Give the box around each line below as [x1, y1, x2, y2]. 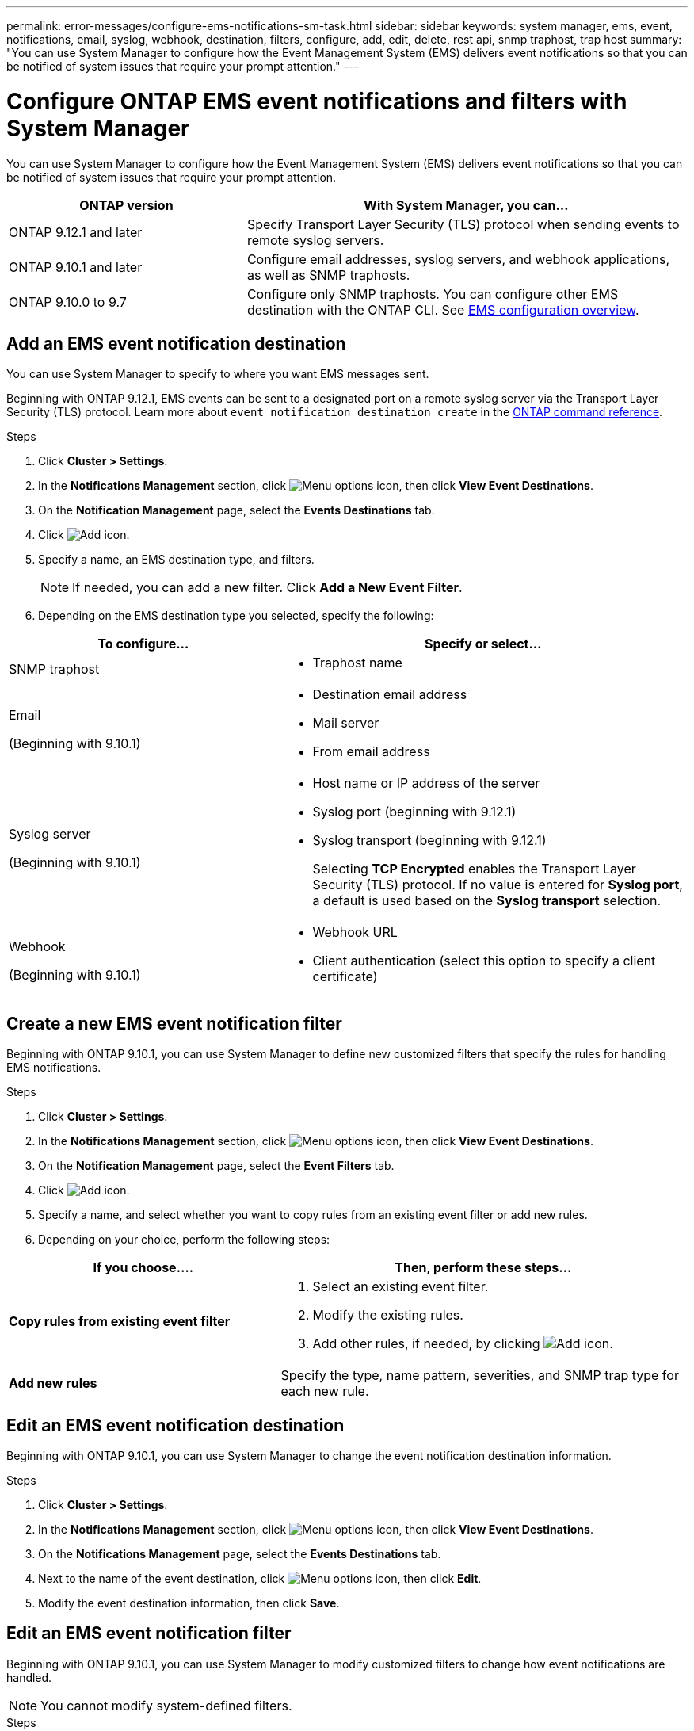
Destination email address [312, 686, 467, 703]
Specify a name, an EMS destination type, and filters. [38, 552, 315, 567]
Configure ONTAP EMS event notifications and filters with [6, 87, 627, 115]
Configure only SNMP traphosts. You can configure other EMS [246, 285, 619, 302]
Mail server [312, 715, 379, 732]
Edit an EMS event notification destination [6, 1415, 345, 1435]
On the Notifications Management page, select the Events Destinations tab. [38, 1547, 441, 1561]
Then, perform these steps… [395, 1259, 572, 1276]
